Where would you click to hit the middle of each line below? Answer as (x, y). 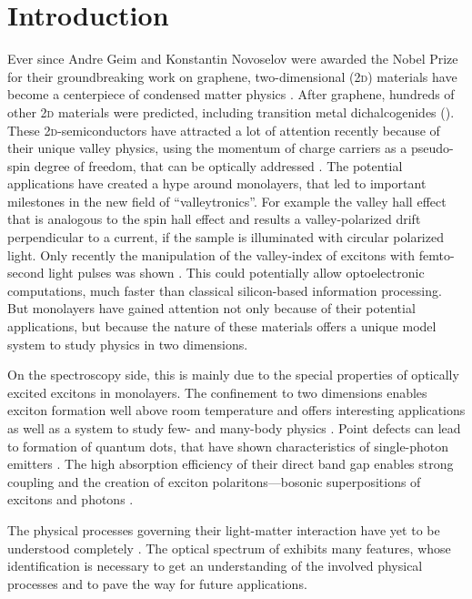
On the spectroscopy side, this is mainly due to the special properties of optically (233, 375)
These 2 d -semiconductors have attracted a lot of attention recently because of (224, 130)
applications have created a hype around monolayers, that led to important (217, 183)
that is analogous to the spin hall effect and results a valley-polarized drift (214, 219)
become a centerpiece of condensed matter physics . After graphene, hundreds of (231, 94)
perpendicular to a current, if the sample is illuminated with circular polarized (226, 237)
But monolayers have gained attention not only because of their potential (211, 308)
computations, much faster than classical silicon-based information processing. (225, 290)
